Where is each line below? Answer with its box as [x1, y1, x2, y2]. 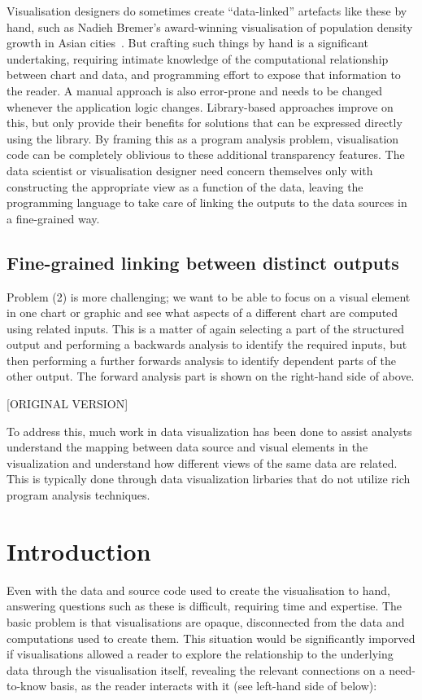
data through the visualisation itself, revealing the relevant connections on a [7, 661, 385, 678]
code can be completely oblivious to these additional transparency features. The [7, 146, 405, 163]
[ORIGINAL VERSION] [7, 395, 128, 412]
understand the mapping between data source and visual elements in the [7, 438, 368, 456]
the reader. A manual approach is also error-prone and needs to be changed [7, 81, 383, 99]
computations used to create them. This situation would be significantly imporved [7, 629, 415, 646]
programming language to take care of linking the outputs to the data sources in [7, 194, 407, 211]
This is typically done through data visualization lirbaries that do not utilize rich [7, 470, 411, 487]
